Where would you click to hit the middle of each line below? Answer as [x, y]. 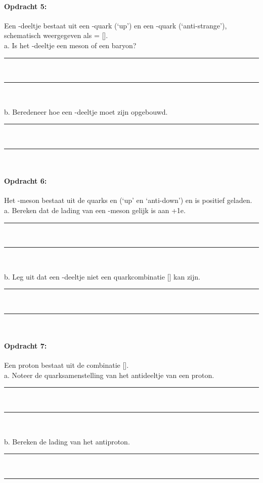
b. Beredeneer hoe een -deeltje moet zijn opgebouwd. [86, 111]
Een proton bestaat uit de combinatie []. [67, 365]
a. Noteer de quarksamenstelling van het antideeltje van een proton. [109, 375]
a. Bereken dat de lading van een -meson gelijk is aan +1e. [95, 210]
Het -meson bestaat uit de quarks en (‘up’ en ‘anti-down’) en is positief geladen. [128, 200]
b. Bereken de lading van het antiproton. [67, 441]
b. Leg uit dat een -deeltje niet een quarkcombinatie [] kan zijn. [102, 276]
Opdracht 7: [26, 346]
